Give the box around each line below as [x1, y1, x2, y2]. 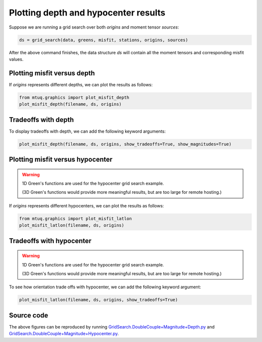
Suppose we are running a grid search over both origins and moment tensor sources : [9, 24, 180, 30]
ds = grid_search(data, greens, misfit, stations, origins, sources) [19, 37, 188, 43]
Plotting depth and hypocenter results [9, 7, 165, 18]
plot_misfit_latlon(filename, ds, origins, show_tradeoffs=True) [19, 297, 178, 303]
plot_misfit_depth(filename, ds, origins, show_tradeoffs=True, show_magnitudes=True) [19, 141, 232, 147]
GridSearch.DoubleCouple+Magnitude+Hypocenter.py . [9, 331, 119, 337]
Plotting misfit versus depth [9, 69, 95, 77]
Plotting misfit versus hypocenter [9, 155, 113, 164]
